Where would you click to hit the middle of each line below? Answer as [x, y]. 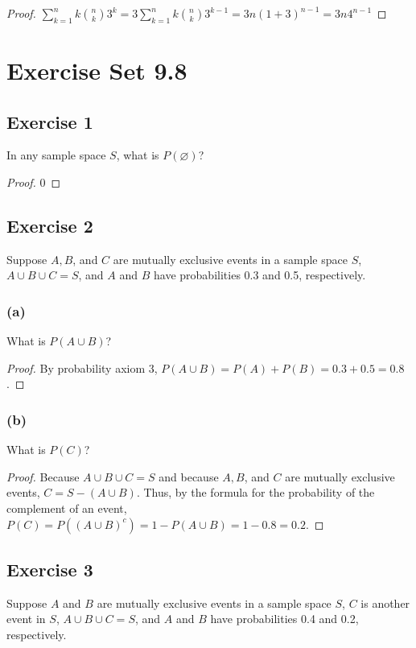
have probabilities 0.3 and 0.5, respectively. [260, 275]
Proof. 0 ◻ [34, 182]
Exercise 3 [50, 569]
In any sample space [56, 155]
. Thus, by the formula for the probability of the [255, 492]
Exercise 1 [50, 121]
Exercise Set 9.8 [97, 70]
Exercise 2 [50, 225]
